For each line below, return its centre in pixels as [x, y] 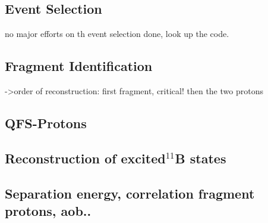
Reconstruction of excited [85, 158]
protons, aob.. [48, 210]
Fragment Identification [79, 66]
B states [201, 158]
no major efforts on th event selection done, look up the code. [117, 34]
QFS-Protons [46, 123]
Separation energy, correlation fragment [130, 193]
